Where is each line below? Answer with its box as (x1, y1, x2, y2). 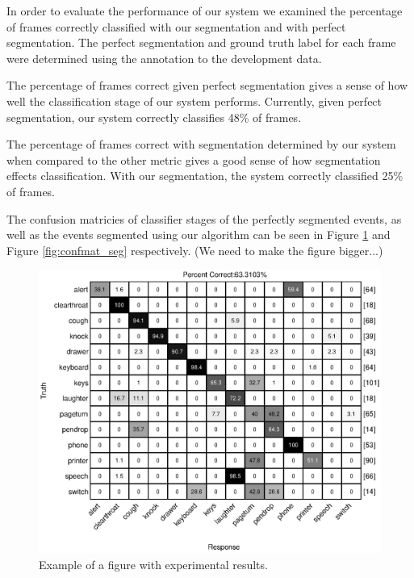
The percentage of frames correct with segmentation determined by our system (6, 136, 396, 153)
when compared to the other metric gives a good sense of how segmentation (6, 151, 381, 168)
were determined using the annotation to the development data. (6, 49, 322, 66)
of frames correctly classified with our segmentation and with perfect (6, 18, 346, 35)
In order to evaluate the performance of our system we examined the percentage (6, 2, 403, 19)
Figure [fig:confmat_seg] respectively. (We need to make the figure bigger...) (6, 241, 383, 258)
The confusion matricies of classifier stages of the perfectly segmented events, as (6, 210, 402, 227)
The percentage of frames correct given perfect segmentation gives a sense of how (6, 77, 408, 94)
